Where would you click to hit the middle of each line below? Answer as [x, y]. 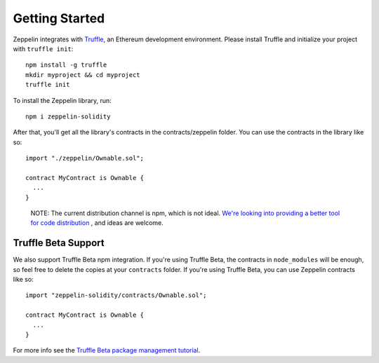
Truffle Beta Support [59, 243]
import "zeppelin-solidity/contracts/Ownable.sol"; [116, 295]
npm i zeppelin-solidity [68, 116]
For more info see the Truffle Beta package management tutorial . [107, 350]
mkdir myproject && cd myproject [83, 75]
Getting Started [59, 18]
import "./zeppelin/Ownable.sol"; [85, 158]
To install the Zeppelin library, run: [62, 100]
